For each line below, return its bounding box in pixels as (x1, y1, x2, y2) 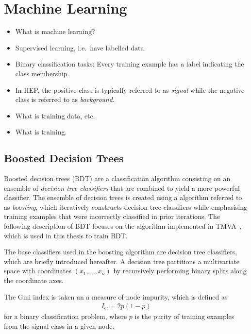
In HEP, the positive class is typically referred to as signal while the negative (15, 84, 245, 95)
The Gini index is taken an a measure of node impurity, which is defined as (4, 291, 228, 301)
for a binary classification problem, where (4, 311, 127, 321)
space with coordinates (4, 266, 72, 276)
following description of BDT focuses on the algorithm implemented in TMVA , (4, 221, 242, 231)
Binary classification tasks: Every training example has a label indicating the (15, 59, 244, 69)
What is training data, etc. (15, 110, 95, 120)
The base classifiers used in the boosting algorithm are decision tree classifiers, (4, 247, 237, 257)
